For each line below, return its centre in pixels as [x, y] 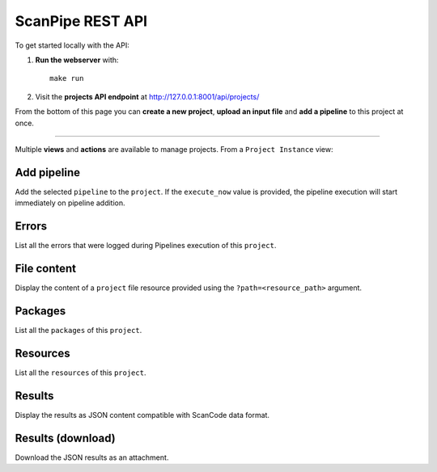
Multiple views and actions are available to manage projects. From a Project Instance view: [174, 149]
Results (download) [66, 438]
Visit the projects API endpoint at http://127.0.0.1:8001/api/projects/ [147, 96]
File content [46, 268]
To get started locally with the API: [72, 45]
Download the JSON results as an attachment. [92, 457]
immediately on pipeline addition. [70, 203]
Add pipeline [48, 173]
